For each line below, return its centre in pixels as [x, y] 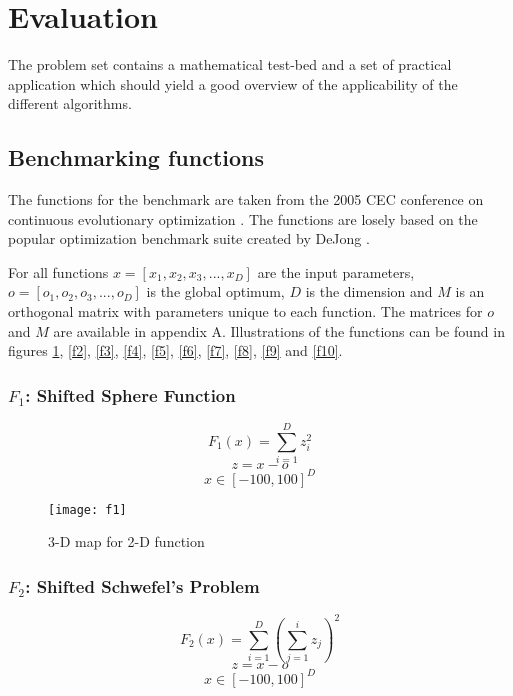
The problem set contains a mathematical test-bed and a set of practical [230, 64]
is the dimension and [369, 291]
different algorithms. [70, 103]
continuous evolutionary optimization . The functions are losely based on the [243, 218]
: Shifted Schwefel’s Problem [142, 585]
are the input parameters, [336, 271]
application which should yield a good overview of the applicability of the [233, 83]
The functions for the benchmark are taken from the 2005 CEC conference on [246, 199]
